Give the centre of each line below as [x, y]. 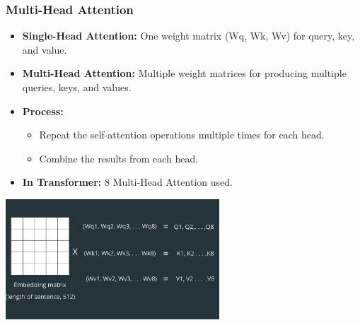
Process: [43, 111]
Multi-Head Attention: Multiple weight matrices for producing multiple [184, 73]
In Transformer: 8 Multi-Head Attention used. [127, 182]
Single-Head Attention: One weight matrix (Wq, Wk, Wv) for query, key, [188, 36]
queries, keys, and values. [77, 87]
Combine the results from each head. [119, 158]
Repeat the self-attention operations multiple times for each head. [182, 135]
